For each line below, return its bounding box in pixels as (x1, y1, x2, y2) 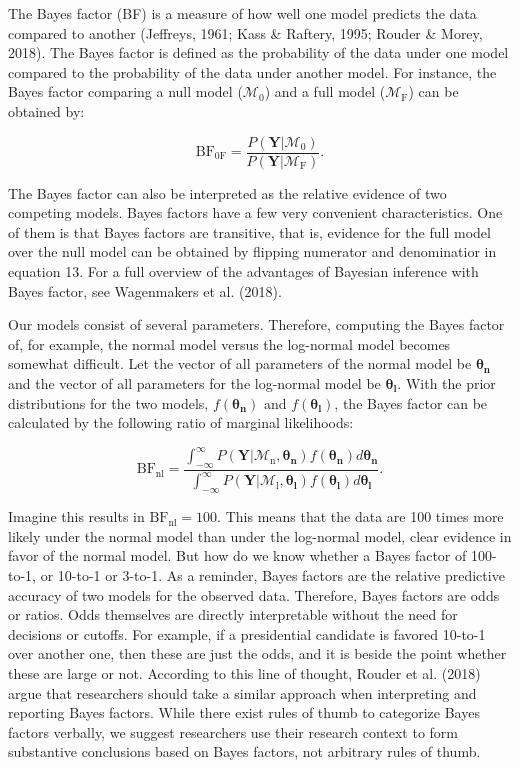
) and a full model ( (264, 81, 386, 102)
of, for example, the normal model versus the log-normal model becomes (8, 333, 451, 354)
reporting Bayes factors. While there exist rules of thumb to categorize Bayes (8, 702, 480, 723)
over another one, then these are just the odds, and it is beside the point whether (8, 643, 507, 664)
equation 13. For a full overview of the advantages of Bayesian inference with (8, 261, 479, 281)
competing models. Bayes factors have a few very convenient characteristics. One (8, 202, 503, 223)
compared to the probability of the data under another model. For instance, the (8, 61, 497, 82)
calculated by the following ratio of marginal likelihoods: (8, 412, 354, 433)
